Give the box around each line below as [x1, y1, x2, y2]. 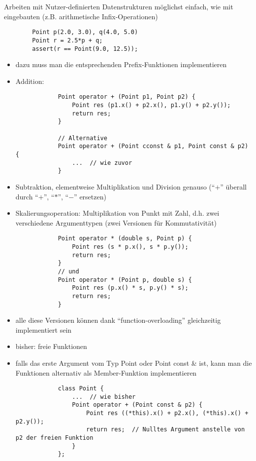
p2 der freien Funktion [15, 434, 94, 442]
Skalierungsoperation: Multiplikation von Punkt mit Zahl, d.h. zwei [15, 208, 220, 218]
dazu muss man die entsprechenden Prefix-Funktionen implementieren [15, 59, 227, 70]
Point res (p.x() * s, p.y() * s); [72, 284, 189, 292]
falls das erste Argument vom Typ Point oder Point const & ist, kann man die [15, 357, 252, 368]
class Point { [58, 385, 104, 392]
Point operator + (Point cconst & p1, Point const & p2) [58, 143, 249, 150]
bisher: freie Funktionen [15, 341, 87, 351]
